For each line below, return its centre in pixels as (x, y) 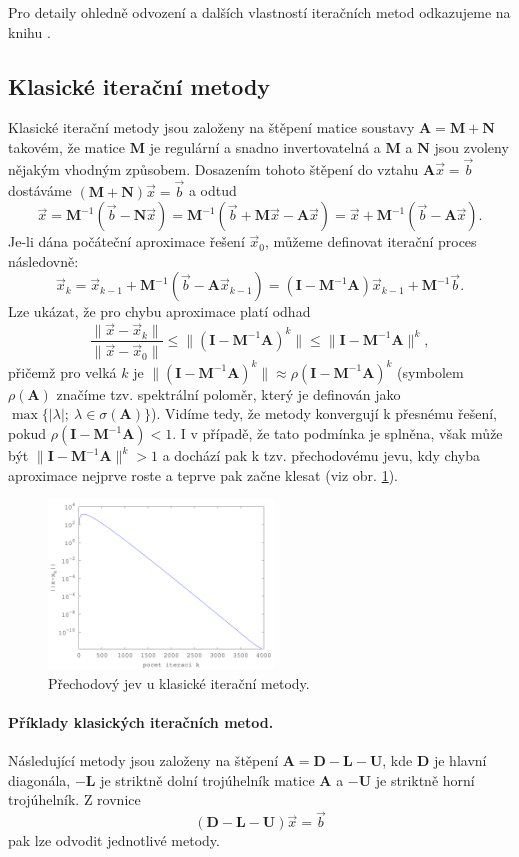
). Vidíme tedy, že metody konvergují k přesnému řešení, (324, 413)
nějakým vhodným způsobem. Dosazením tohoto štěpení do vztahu (213, 168)
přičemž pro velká (62, 371)
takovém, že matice (67, 146)
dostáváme (40, 190)
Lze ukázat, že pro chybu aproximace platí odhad (159, 311)
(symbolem (430, 371)
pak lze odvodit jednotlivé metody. (114, 840)
